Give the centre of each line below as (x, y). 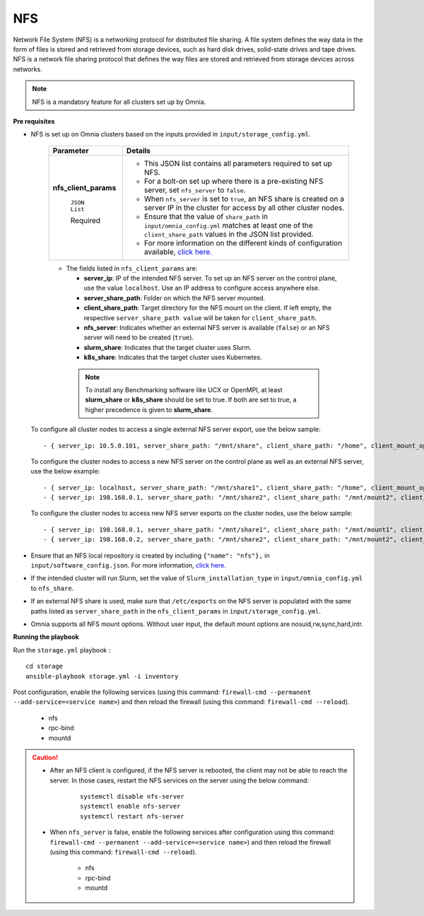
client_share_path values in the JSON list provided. (229, 234)
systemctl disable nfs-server (132, 797)
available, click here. (178, 252)
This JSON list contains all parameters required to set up (238, 163)
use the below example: (65, 471)
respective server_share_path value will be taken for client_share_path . (200, 317)
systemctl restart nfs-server (132, 816)
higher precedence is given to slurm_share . (149, 409)
